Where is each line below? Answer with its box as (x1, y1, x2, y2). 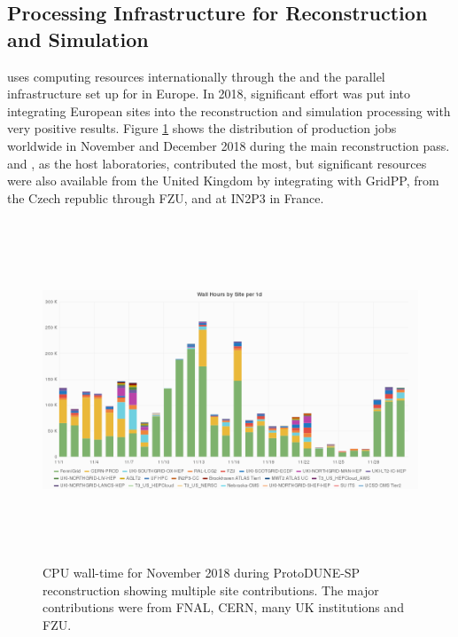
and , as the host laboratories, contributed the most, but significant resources (7, 153, 427, 172)
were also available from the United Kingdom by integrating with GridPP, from (7, 171, 439, 190)
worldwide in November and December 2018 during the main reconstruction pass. (7, 136, 450, 154)
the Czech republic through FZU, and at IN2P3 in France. (7, 188, 324, 207)
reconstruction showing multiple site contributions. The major (43, 580, 379, 599)
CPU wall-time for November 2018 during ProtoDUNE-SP (43, 562, 361, 581)
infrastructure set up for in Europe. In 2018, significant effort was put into (7, 84, 410, 103)
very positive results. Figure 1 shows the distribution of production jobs (7, 119, 397, 138)
